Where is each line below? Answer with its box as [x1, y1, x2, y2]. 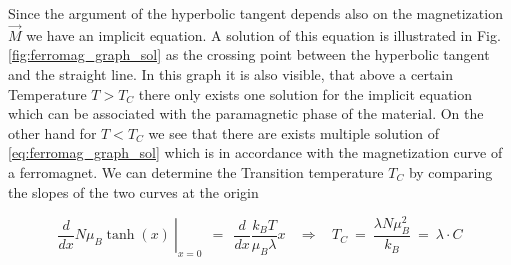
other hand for [8, 122, 97, 143]
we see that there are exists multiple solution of [148, 122, 439, 143]
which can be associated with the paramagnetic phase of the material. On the [8, 103, 484, 124]
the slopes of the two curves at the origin [8, 181, 259, 202]
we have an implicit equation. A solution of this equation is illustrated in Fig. [26, 24, 501, 45]
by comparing [408, 161, 493, 182]
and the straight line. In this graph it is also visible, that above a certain [8, 64, 454, 84]
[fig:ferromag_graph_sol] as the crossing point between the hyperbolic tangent [8, 44, 490, 65]
